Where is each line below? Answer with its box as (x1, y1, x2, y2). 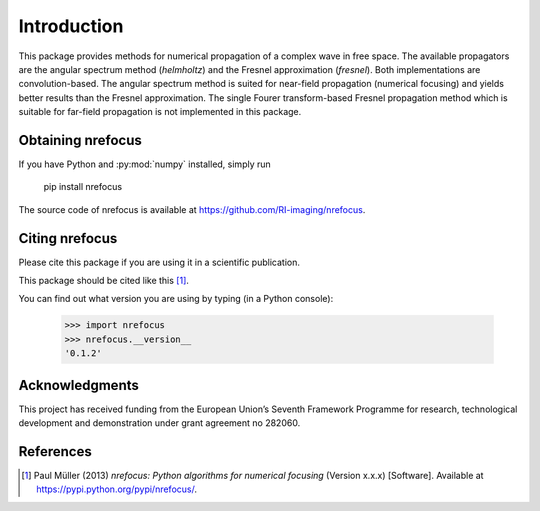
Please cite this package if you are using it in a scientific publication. (18, 256, 300, 268)
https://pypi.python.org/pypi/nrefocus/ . (36, 483, 197, 495)
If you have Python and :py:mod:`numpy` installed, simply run (18, 158, 272, 170)
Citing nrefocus (18, 230, 118, 247)
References (18, 443, 92, 460)
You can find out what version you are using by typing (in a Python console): (18, 293, 334, 305)
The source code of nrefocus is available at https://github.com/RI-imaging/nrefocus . (18, 203, 366, 215)
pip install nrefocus (43, 181, 123, 193)
